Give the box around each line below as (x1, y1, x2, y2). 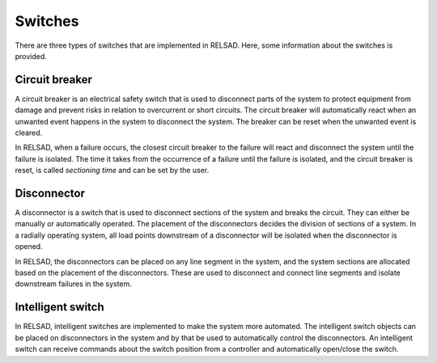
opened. (15, 242, 44, 251)
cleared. (15, 128, 43, 137)
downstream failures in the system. (15, 279, 133, 289)
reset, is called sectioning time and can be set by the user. (15, 166, 210, 175)
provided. (15, 51, 48, 61)
